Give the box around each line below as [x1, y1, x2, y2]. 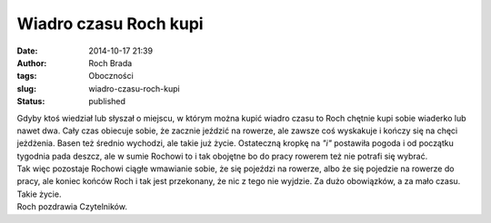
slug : [16, 82, 36, 94]
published [88, 96, 126, 107]
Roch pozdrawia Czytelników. [16, 201, 127, 212]
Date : [16, 45, 38, 56]
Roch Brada [88, 57, 133, 68]
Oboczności [88, 71, 134, 82]
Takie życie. [16, 189, 62, 199]
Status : [16, 96, 45, 107]
